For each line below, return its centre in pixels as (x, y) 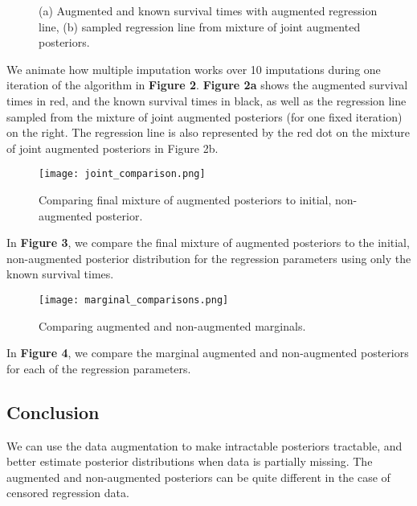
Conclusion (53, 411)
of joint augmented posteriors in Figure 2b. (112, 148)
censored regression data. (68, 493)
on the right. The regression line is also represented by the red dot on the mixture (208, 132)
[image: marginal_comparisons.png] (134, 300)
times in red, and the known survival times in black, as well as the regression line (206, 100)
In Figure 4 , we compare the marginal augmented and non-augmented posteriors (208, 353)
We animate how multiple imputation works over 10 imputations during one (194, 69)
